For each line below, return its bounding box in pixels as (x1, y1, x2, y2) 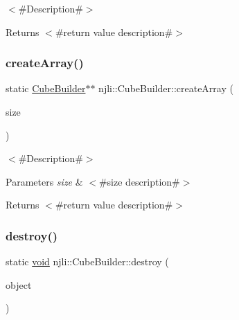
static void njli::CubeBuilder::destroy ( (6, 254, 169, 269)
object (6, 277, 32, 292)
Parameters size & (6, 174, 83, 188)
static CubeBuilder (6, 81, 86, 96)
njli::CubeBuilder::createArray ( (98, 81, 233, 96)
